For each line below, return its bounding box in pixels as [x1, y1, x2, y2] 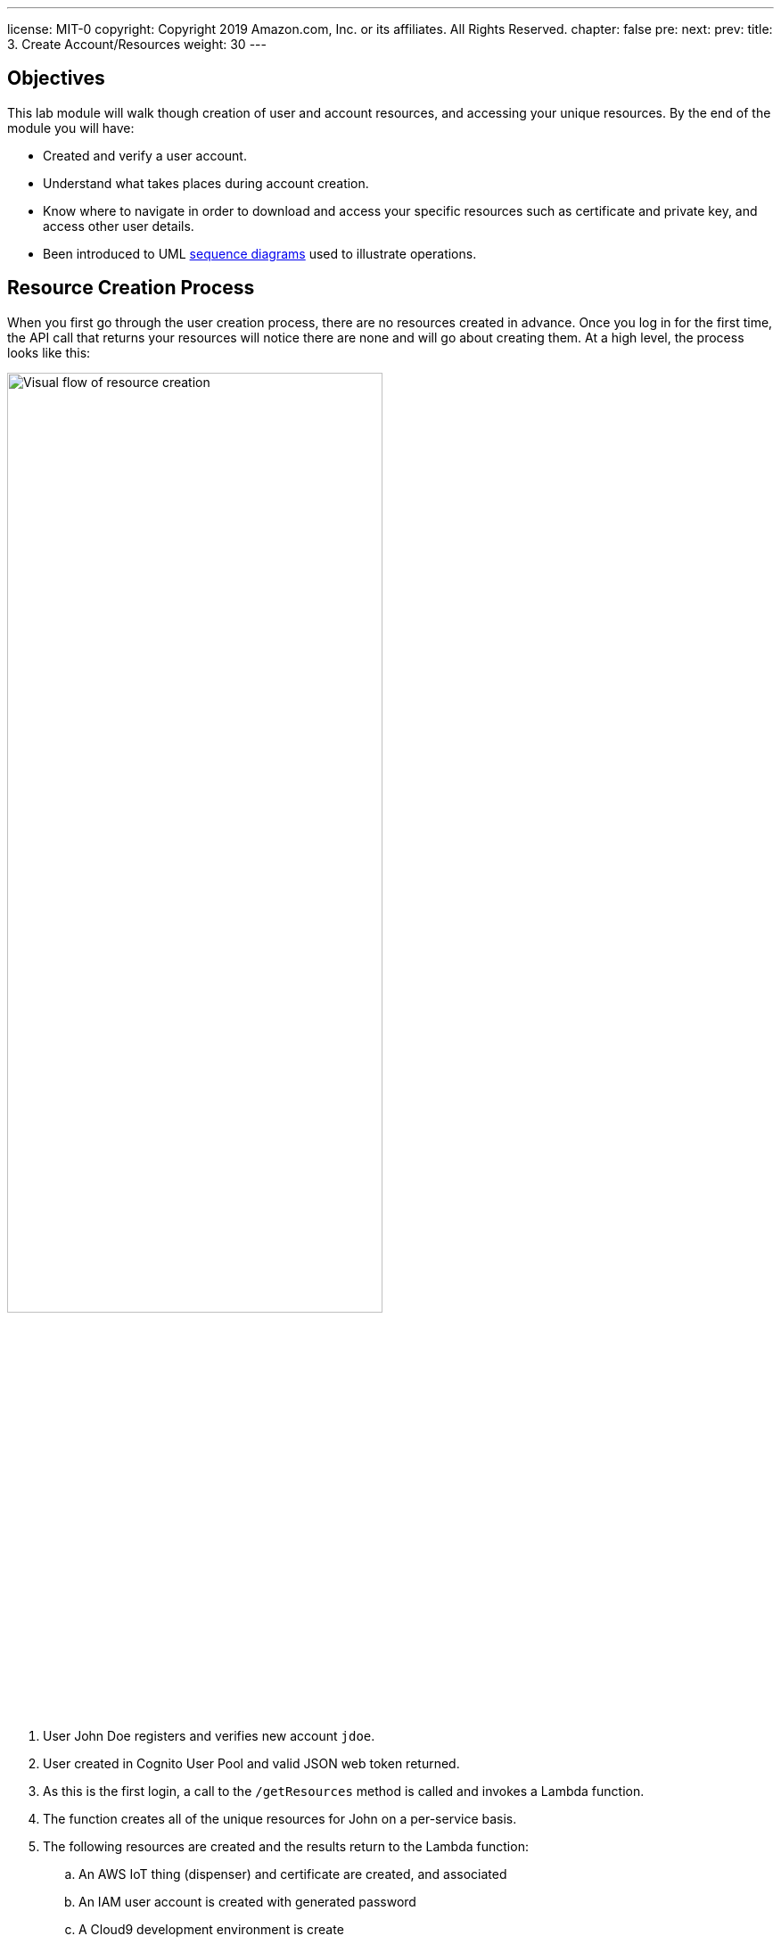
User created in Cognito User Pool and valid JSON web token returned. [43, 1756, 460, 1772]
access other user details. [43, 218, 194, 234]
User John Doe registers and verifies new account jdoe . [43, 1728, 375, 1744]
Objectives [7, 67, 105, 90]
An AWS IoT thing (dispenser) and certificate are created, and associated [78, 1866, 507, 1882]
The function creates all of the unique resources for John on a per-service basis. [43, 1811, 517, 1827]
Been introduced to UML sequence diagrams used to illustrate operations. [43, 245, 477, 261]
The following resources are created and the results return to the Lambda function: [43, 1839, 529, 1855]
